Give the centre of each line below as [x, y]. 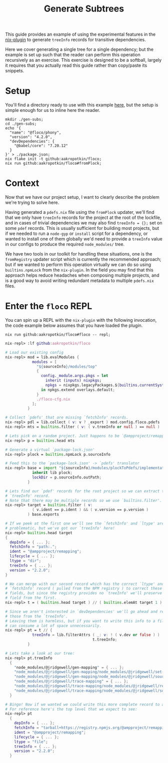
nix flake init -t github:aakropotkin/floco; [53, 159]
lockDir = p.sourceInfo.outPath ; [66, 477]
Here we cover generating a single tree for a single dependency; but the [79, 49]
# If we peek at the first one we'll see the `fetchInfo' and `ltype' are [85, 524]
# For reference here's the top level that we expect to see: [71, 709]
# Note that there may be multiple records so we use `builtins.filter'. [84, 500]
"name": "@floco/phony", [35, 133]
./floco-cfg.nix [53, 399]
